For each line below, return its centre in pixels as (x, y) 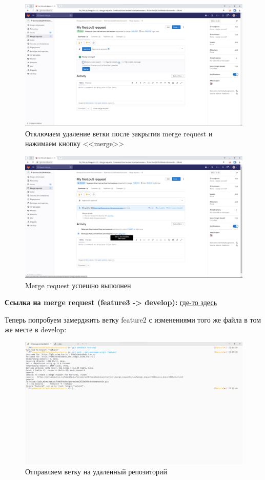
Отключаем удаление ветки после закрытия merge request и (119, 133)
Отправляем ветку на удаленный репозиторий (96, 471)
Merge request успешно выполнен (78, 285)
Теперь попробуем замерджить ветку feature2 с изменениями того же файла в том (133, 319)
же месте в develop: (36, 329)
